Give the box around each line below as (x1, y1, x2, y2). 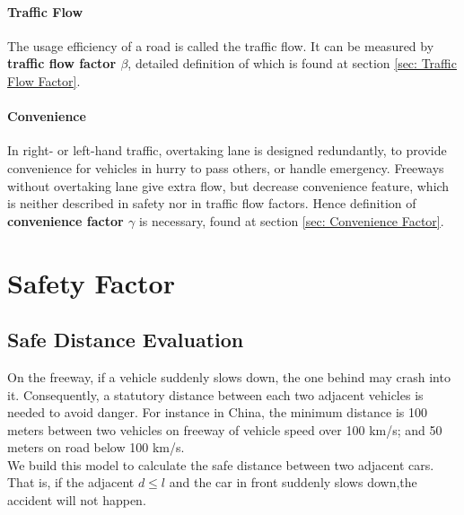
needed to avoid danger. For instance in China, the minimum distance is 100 (7, 403, 427, 422)
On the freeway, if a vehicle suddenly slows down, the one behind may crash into (7, 367, 451, 386)
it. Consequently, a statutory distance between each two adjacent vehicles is (7, 385, 424, 404)
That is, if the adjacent (7, 473, 135, 492)
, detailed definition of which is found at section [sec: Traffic (127, 54, 457, 73)
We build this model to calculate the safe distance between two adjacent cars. (7, 455, 434, 474)
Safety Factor (7, 264, 175, 301)
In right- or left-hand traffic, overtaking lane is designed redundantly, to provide (7, 141, 447, 160)
